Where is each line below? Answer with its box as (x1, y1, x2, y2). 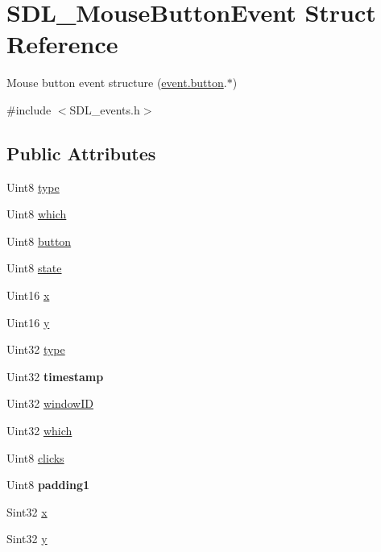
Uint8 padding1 (6, 476, 90, 493)
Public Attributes (6, 140, 156, 165)
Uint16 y (6, 313, 50, 330)
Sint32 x (6, 503, 48, 520)
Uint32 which (6, 422, 72, 439)
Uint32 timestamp (6, 367, 104, 384)
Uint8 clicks (6, 449, 64, 466)
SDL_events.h (69, 101, 140, 118)
